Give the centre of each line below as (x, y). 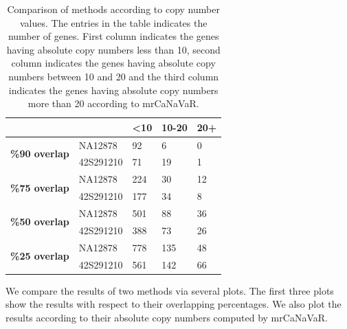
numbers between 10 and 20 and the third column (114, 76)
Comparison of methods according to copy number (113, 9)
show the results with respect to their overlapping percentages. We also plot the (173, 304)
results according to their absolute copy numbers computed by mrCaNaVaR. (167, 317)
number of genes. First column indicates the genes (113, 36)
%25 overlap (40, 256)
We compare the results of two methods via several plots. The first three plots (170, 290)
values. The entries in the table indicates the (113, 22)
